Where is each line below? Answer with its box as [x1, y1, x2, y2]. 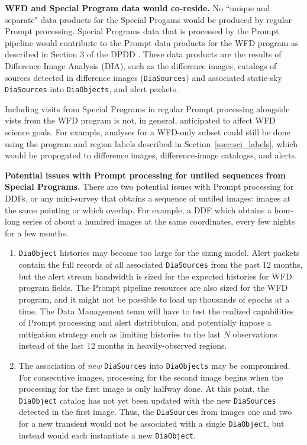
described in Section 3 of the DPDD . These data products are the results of [5, 48, 282, 60]
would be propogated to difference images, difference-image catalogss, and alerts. [5, 149, 297, 161]
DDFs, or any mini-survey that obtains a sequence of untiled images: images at [5, 192, 291, 204]
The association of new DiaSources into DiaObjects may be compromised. [18, 359, 290, 371]
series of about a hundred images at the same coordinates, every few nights [22, 215, 295, 228]
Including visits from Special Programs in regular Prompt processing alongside [5, 102, 290, 115]
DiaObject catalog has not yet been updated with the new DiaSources [18, 394, 276, 406]
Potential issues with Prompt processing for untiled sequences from [5, 168, 286, 181]
